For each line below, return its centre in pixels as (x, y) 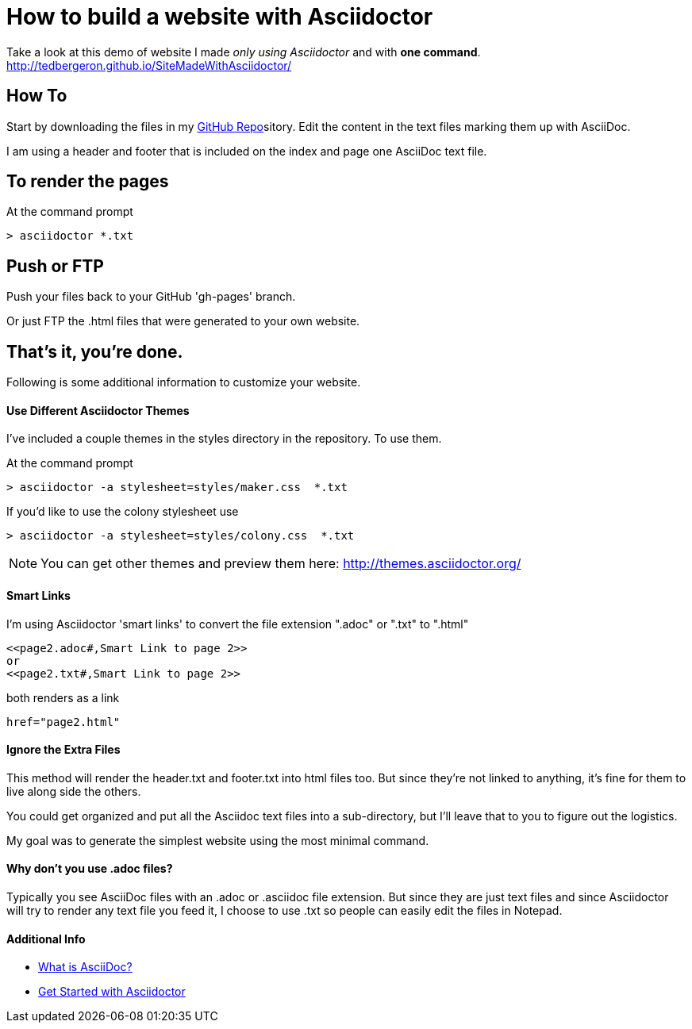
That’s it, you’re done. (95, 351)
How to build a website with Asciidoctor (220, 17)
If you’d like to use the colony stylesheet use (123, 512)
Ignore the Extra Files (63, 750)
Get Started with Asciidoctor (112, 992)
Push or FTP (55, 266)
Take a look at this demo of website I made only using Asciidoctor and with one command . (244, 52)
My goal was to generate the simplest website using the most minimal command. (218, 840)
